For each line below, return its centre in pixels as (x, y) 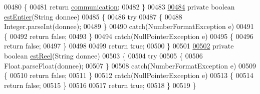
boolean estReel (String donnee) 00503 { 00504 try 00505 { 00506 (103, 55)
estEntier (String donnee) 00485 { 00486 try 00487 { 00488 (93, 16)
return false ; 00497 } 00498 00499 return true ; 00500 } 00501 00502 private (119, 46)
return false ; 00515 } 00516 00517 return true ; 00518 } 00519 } (100, 85)
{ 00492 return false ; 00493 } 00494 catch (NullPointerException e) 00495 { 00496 (129, 36)
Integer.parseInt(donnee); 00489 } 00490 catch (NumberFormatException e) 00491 (129, 26)
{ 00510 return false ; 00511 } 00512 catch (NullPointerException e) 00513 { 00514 (129, 75)
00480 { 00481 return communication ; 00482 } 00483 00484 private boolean (119, 6)
